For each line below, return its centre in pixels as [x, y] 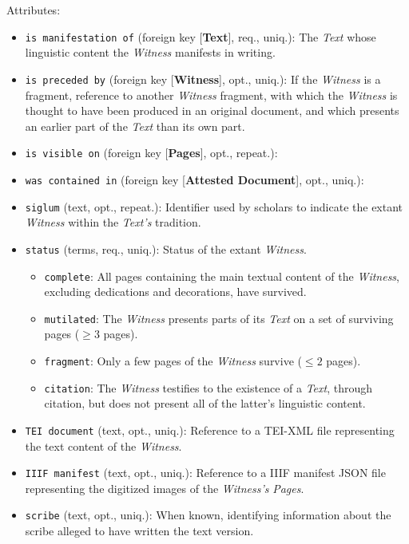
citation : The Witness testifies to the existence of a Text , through [208, 387]
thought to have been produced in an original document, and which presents [212, 110]
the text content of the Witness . [103, 445]
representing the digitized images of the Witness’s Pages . [165, 488]
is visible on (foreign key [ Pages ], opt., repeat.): [151, 153]
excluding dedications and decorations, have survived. [175, 292]
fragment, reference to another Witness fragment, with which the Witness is [211, 95]
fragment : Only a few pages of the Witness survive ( [173, 361]
